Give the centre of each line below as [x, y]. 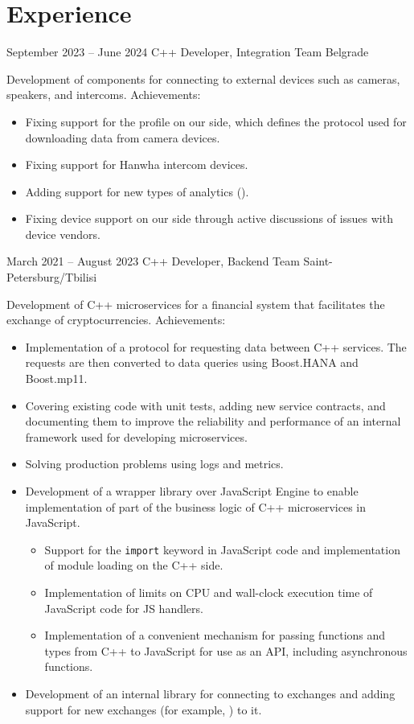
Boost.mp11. [56, 378]
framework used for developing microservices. [136, 436]
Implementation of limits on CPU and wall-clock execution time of [209, 592]
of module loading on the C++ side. [134, 565]
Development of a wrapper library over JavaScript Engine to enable [192, 491]
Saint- [318, 261]
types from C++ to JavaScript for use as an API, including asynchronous [226, 650]
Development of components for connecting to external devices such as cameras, [203, 78]
